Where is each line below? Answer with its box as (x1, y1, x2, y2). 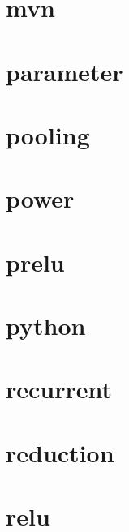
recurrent (6, 372, 113, 405)
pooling (6, 118, 90, 151)
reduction (6, 435, 114, 469)
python (6, 309, 86, 342)
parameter (6, 54, 123, 88)
